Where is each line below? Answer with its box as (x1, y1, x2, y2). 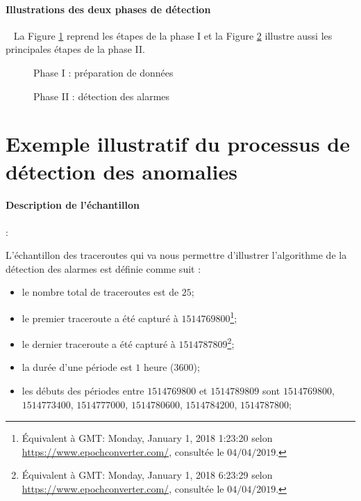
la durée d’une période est (22, 360, 133, 374)
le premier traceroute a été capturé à (22, 310, 178, 325)
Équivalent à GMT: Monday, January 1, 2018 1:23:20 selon (22, 431, 273, 445)
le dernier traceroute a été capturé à (22, 336, 176, 351)
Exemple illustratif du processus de (6, 129, 351, 158)
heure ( (143, 360, 174, 374)
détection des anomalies (6, 157, 237, 185)
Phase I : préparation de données (33, 65, 174, 79)
